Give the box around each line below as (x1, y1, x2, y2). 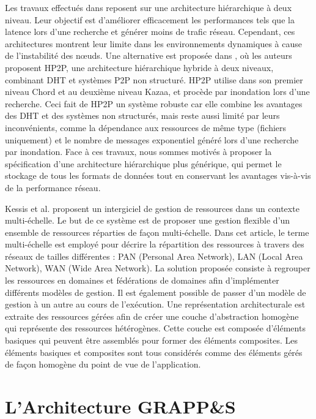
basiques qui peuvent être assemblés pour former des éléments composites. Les (5, 334, 298, 347)
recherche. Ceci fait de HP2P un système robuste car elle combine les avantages (5, 97, 303, 110)
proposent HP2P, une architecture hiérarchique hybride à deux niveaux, (5, 61, 274, 74)
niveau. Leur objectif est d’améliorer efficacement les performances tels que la (5, 13, 295, 26)
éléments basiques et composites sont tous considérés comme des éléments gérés (5, 345, 303, 358)
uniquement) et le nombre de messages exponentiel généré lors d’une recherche (5, 133, 299, 146)
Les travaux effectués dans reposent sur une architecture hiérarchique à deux (5, 1, 292, 13)
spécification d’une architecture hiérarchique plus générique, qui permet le (5, 157, 282, 170)
